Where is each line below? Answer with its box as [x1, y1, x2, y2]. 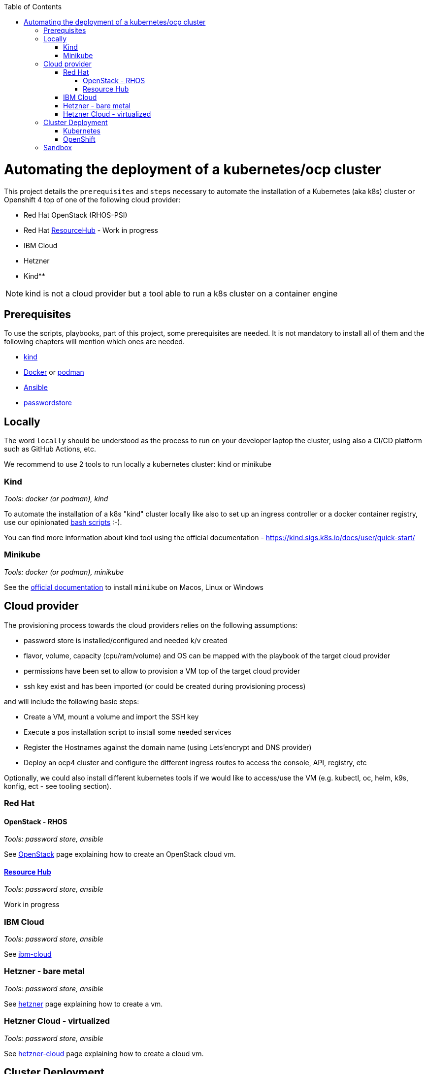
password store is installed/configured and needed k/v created [24, 636, 228, 645]
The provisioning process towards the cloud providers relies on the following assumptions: [4, 620, 298, 629]
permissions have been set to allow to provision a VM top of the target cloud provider [24, 666, 300, 675]
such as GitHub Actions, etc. [4, 445, 96, 454]
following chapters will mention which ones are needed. [4, 337, 185, 346]
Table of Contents [4, 2, 62, 11]
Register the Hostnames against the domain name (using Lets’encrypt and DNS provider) [24, 743, 312, 751]
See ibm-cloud [4, 950, 52, 959]
